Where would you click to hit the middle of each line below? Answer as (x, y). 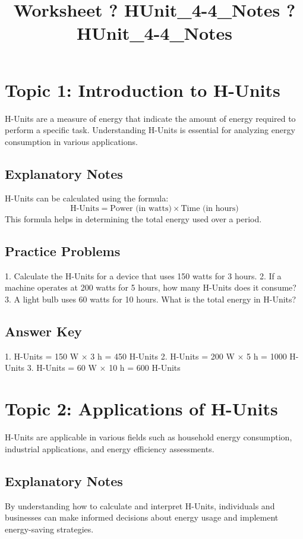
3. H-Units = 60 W (62, 368)
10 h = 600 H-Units (145, 368)
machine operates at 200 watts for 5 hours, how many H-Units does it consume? (151, 287)
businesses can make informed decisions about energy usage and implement (142, 517)
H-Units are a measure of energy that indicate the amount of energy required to (150, 118)
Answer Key (43, 331)
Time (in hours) (210, 209)
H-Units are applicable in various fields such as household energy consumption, (149, 437)
